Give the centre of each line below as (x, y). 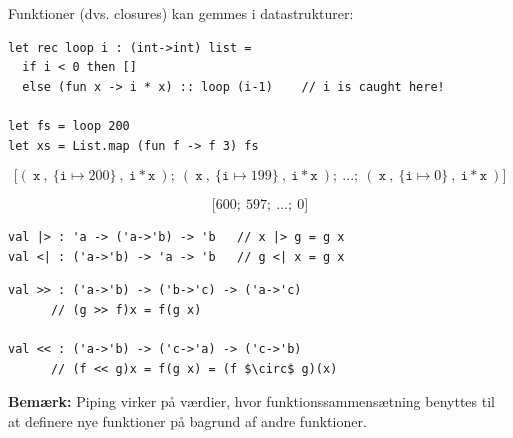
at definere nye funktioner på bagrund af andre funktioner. (187, 420)
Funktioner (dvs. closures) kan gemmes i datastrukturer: (181, 13)
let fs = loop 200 (69, 125)
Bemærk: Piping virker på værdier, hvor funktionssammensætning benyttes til (251, 401)
